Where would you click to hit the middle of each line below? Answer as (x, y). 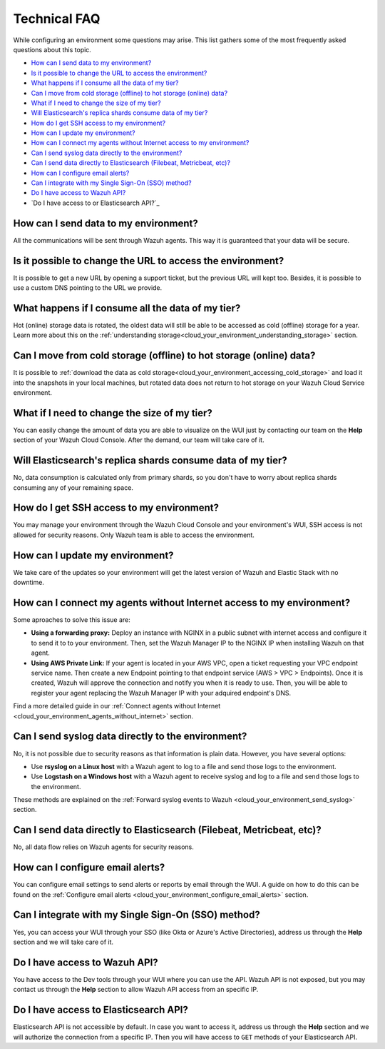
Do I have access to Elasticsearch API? (101, 1010)
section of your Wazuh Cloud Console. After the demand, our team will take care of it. (139, 440)
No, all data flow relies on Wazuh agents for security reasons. (103, 847)
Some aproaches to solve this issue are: (72, 620)
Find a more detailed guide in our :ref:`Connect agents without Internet (117, 706)
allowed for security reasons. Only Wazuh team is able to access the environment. (134, 535)
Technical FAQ (57, 19)
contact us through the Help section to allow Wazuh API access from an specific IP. (136, 990)
